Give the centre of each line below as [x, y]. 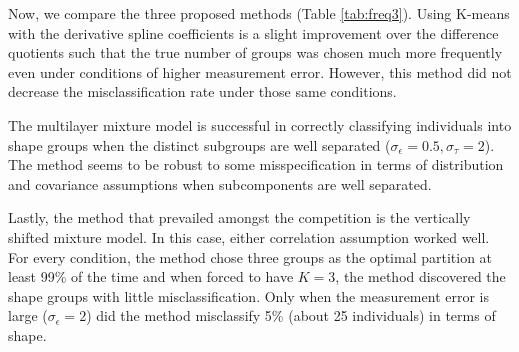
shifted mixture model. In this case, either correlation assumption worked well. [249, 236]
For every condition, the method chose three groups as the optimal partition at [250, 256]
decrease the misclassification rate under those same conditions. [202, 91]
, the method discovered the [420, 276]
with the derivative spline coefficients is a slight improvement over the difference [253, 32]
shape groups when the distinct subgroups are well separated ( [199, 144]
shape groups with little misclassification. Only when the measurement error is [248, 295]
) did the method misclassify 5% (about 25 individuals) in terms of [291, 315]
